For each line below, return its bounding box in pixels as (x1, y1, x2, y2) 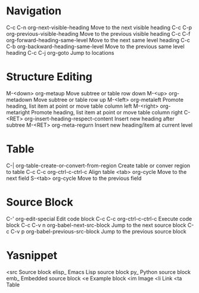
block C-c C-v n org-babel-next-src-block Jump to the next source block (6, 222, 186, 229)
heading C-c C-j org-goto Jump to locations (6, 49, 114, 56)
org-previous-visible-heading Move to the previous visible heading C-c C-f (6, 30, 191, 37)
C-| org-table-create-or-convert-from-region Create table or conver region (6, 162, 191, 169)
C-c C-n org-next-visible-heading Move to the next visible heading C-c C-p (6, 24, 192, 31)
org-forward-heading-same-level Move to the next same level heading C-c (6, 36, 191, 43)
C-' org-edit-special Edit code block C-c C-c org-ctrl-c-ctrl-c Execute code (6, 215, 192, 222)
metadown (6, 96, 33, 103)
